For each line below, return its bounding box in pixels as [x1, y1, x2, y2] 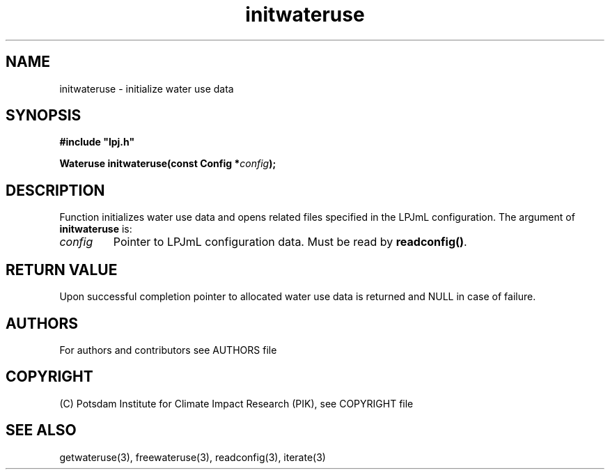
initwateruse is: [59, 223, 132, 235]
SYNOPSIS [6, 107, 81, 125]
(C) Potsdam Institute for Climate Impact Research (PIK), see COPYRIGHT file [59, 397, 414, 410]
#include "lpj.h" [59, 136, 135, 148]
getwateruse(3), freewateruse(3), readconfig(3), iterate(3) [59, 451, 326, 463]
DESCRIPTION [6, 181, 105, 199]
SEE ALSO [6, 421, 77, 439]
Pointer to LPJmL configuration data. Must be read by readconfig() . [113, 235, 467, 249]
